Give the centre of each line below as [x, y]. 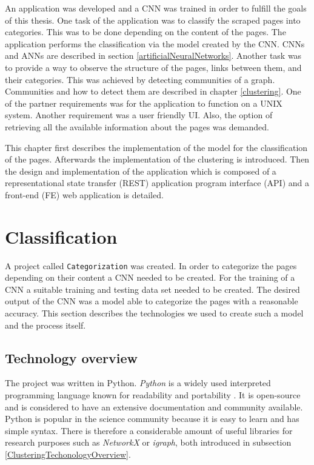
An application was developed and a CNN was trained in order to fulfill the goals [156, 8]
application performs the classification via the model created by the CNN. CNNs [155, 43]
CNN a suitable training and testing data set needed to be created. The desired [152, 289]
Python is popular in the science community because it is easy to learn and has [152, 419]
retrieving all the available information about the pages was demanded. [137, 126]
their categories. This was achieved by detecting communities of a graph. [140, 79]
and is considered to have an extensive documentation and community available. [154, 406]
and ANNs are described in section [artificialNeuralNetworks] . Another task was [153, 55]
